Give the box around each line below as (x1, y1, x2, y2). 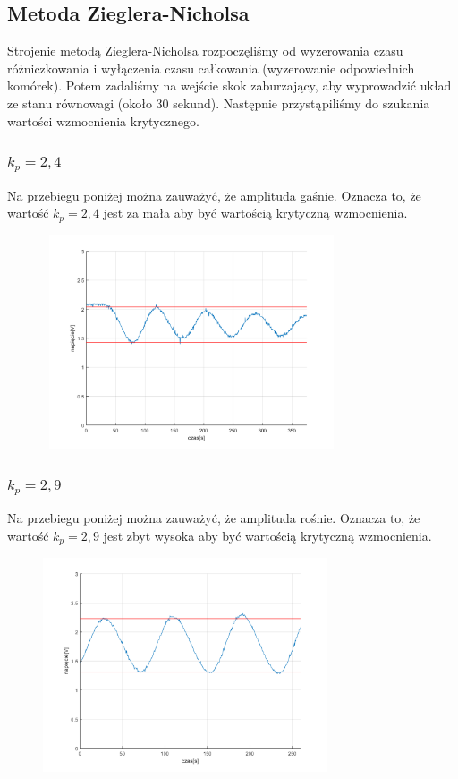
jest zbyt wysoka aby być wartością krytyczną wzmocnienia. (103, 526, 432, 544)
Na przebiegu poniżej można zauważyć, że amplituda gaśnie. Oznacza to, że (7, 185, 421, 204)
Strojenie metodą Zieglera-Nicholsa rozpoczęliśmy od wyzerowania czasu (7, 41, 403, 60)
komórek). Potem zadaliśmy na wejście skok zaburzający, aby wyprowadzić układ (7, 76, 452, 95)
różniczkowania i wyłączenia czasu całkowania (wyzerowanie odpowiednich (7, 58, 415, 77)
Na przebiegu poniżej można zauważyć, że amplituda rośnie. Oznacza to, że (7, 508, 420, 526)
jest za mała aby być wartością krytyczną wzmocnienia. (103, 203, 408, 222)
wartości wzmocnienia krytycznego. (7, 111, 199, 130)
